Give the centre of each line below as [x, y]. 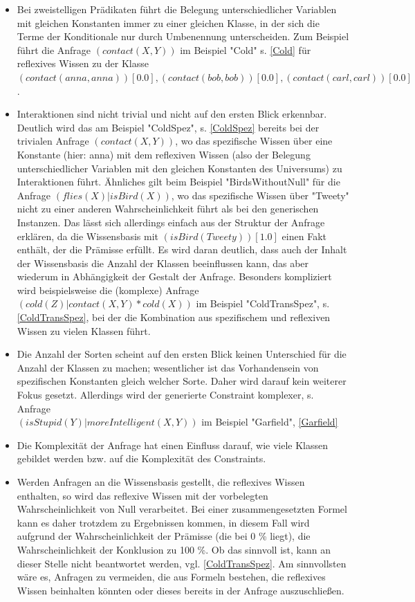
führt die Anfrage [54, 49]
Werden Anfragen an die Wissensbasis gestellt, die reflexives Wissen [161, 482]
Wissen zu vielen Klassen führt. [84, 330]
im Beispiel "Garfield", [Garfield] [270, 422]
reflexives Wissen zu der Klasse [83, 63]
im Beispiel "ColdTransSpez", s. [263, 303]
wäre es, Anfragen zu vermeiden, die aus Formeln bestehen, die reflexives [171, 577]
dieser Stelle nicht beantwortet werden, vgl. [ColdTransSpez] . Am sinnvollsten [182, 563]
